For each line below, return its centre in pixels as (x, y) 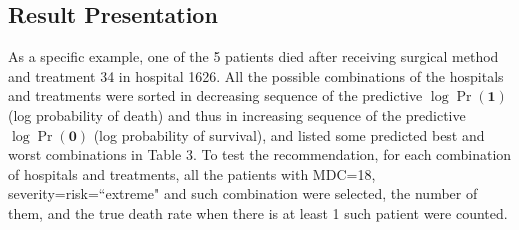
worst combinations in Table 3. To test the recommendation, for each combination (260, 154)
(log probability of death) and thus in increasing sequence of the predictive (237, 114)
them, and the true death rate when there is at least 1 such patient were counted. (258, 212)
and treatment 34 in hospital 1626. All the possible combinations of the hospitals (256, 75)
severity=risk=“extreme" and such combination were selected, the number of (243, 193)
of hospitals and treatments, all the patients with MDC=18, (192, 173)
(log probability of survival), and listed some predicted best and (289, 134)
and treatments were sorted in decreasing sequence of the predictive (215, 95)
